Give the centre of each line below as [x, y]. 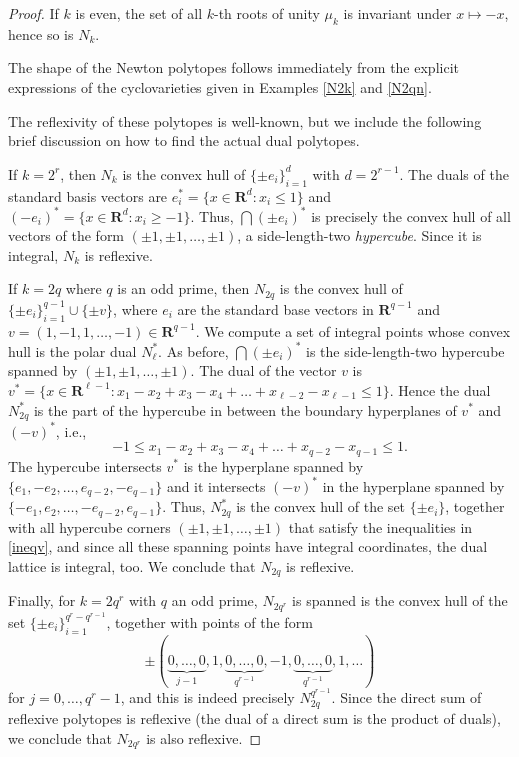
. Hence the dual [440, 389]
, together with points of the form [209, 621]
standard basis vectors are [88, 195]
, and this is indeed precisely [207, 696]
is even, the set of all [139, 13]
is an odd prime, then [183, 288]
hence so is [41, 33]
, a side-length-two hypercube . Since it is [359, 235]
